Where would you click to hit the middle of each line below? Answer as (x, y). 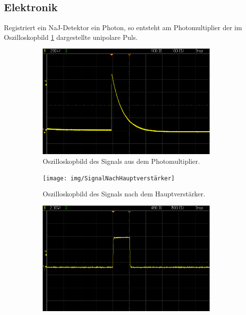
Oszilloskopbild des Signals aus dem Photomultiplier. (121, 161)
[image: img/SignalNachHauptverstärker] (109, 178)
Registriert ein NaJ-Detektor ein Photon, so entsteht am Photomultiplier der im (123, 27)
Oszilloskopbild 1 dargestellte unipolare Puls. (71, 37)
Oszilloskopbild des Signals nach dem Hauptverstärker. (124, 194)
